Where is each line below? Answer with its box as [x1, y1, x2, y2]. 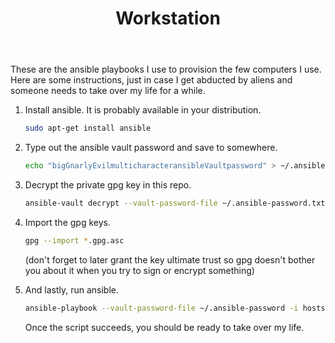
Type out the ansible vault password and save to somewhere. [24, 142, 278, 154]
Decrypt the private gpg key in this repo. [24, 178, 192, 191]
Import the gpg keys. [24, 216, 111, 228]
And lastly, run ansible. [24, 283, 119, 296]
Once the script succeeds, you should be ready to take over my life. [24, 321, 305, 333]
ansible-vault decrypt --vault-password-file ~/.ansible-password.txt [24, 198, 326, 208]
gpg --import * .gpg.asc [24, 235, 125, 246]
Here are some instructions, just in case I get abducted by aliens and [10, 74, 293, 86]
